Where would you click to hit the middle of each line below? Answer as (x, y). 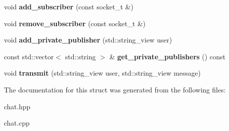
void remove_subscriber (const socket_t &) (75, 23)
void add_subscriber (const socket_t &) (69, 6)
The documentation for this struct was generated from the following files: (115, 89)
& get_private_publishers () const (167, 56)
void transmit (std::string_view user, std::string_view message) (102, 73)
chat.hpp (17, 106)
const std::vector (29, 56)
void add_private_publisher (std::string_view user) (88, 40)
